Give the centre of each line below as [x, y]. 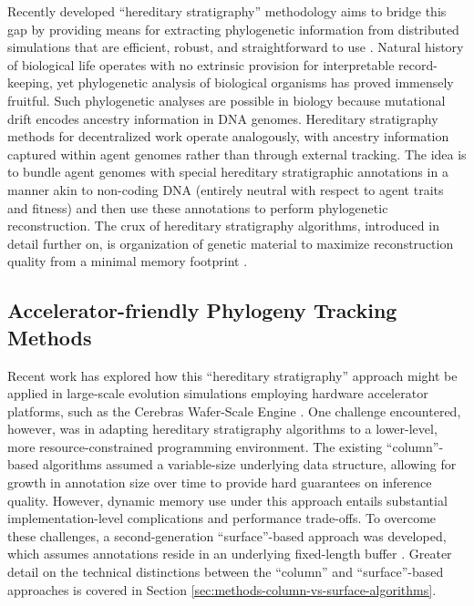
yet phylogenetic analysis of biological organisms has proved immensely [255, 82]
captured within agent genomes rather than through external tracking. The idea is [237, 154]
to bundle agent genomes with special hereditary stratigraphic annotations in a [228, 172]
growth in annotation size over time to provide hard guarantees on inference [220, 483]
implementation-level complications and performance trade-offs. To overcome [222, 518]
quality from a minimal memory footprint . [128, 261]
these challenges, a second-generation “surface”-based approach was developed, [227, 535]
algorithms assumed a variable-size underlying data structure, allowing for [249, 464]
